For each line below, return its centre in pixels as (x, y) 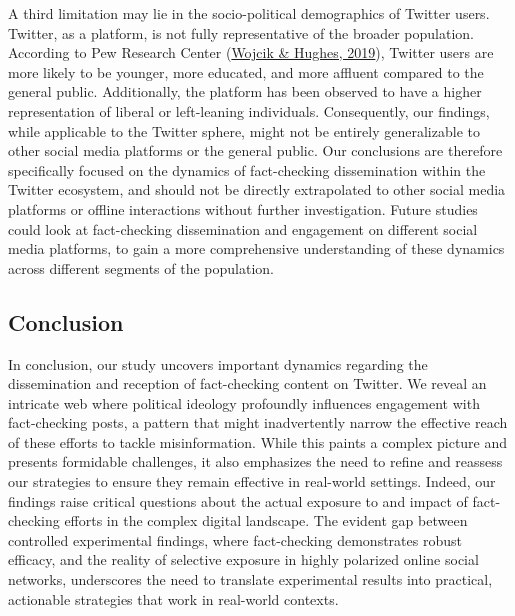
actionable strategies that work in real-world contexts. (173, 598)
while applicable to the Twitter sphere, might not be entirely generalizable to (244, 130)
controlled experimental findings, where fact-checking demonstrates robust (235, 539)
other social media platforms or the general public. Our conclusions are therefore (255, 150)
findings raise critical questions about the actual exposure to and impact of (238, 500)
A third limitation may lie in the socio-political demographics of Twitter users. (249, 13)
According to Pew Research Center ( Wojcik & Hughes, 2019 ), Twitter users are (251, 52)
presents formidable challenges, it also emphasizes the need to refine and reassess (255, 461)
